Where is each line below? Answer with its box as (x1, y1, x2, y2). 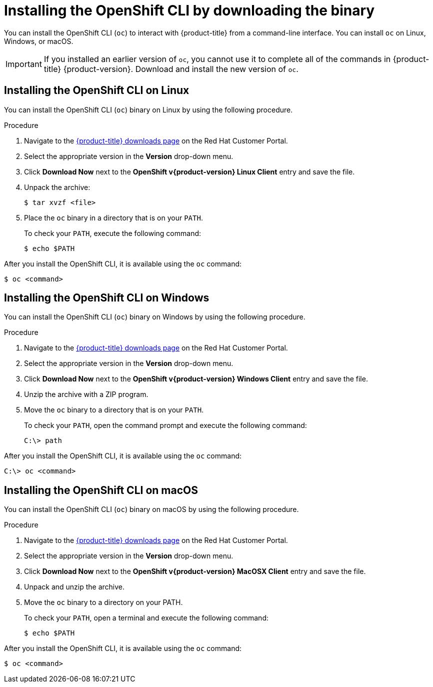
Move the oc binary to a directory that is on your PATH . (24, 405, 204, 414)
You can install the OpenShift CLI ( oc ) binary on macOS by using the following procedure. (4, 505, 299, 514)
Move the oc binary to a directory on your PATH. (24, 598, 183, 607)
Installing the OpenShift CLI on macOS (4, 483, 198, 496)
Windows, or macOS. (4, 36, 73, 45)
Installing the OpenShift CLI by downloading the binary (4, 2, 375, 19)
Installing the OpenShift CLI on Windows (4, 291, 209, 304)
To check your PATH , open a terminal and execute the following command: (24, 613, 268, 622)
